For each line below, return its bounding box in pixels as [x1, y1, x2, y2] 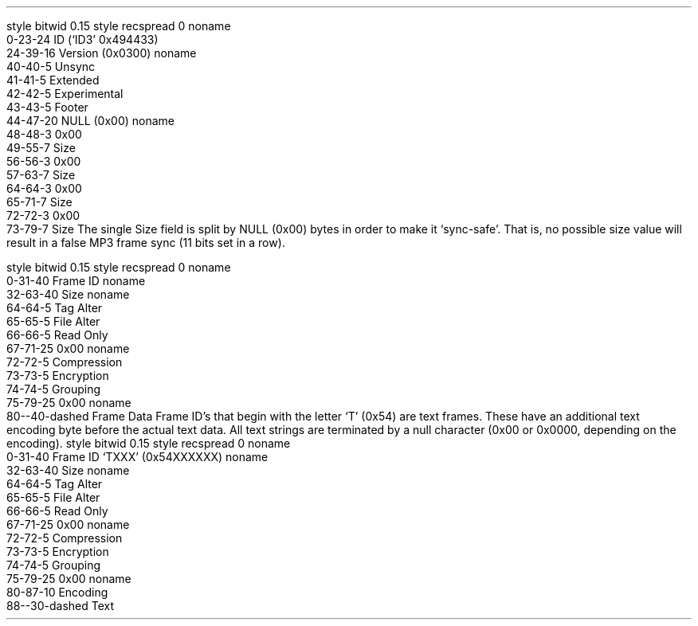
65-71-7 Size [6, 195, 73, 209]
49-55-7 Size [6, 141, 76, 155]
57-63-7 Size [6, 168, 76, 182]
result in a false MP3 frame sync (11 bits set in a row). [6, 236, 285, 249]
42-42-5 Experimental [6, 87, 124, 100]
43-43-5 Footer [6, 100, 88, 114]
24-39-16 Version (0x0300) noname [6, 46, 197, 60]
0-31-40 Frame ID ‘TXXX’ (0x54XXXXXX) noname [6, 450, 269, 464]
